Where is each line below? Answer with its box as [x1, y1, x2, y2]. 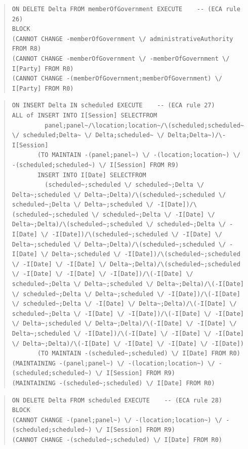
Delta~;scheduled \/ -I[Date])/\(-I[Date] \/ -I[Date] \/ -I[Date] [12, 330, 244, 337]
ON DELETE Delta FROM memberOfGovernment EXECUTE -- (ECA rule [12, 6, 240, 13]
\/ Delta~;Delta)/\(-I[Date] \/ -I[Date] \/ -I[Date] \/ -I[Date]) [12, 340, 244, 347]
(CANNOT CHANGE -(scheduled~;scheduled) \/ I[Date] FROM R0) [12, 436, 223, 443]
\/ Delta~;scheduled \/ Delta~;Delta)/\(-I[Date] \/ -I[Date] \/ [12, 320, 237, 328]
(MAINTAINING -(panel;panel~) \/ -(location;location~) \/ [12, 359, 215, 367]
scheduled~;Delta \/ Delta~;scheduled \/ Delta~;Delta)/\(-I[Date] [12, 280, 244, 288]
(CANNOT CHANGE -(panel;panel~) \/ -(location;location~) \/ [12, 416, 223, 424]
